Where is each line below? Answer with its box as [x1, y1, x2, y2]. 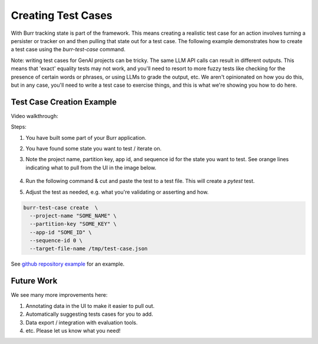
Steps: [11, 123, 26, 130]
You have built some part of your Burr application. [25, 134, 147, 141]
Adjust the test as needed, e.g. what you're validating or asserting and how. [25, 188, 209, 195]
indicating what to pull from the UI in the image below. [25, 164, 157, 171]
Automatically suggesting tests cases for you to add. [25, 310, 153, 318]
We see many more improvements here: [11, 291, 108, 299]
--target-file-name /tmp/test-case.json [29, 245, 148, 252]
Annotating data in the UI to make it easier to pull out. [25, 302, 155, 309]
